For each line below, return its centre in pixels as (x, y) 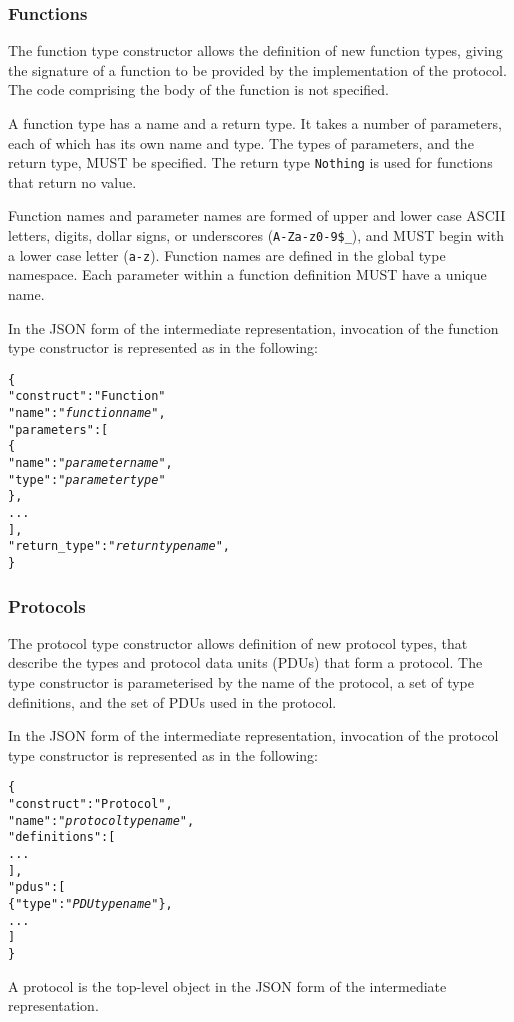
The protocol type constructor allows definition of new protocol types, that (238, 642)
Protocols (47, 605)
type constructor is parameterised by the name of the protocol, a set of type (241, 682)
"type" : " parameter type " (87, 479)
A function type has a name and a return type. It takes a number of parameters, (255, 123)
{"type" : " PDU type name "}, (90, 903)
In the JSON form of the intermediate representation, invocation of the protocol (253, 735)
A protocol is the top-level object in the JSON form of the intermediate (227, 985)
